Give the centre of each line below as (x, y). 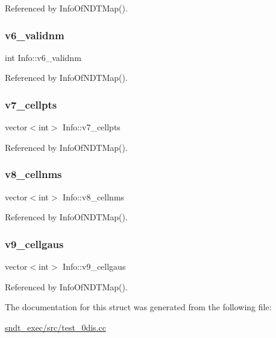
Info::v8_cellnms (94, 196)
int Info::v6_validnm (43, 57)
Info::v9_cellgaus (94, 266)
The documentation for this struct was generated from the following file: (138, 307)
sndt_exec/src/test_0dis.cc (55, 327)
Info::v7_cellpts (92, 127)
